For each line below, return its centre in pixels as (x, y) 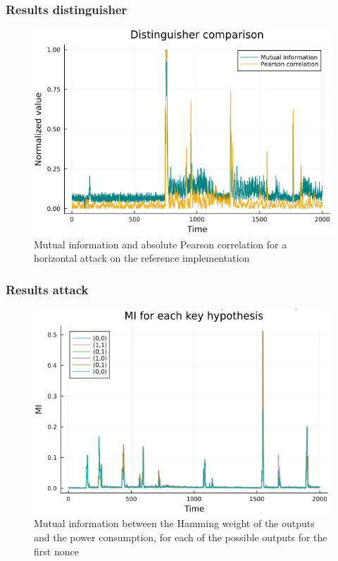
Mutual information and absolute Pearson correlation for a (161, 244)
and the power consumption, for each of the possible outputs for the (181, 537)
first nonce (56, 551)
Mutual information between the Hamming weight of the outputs (174, 523)
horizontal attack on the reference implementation (142, 258)
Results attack (47, 289)
